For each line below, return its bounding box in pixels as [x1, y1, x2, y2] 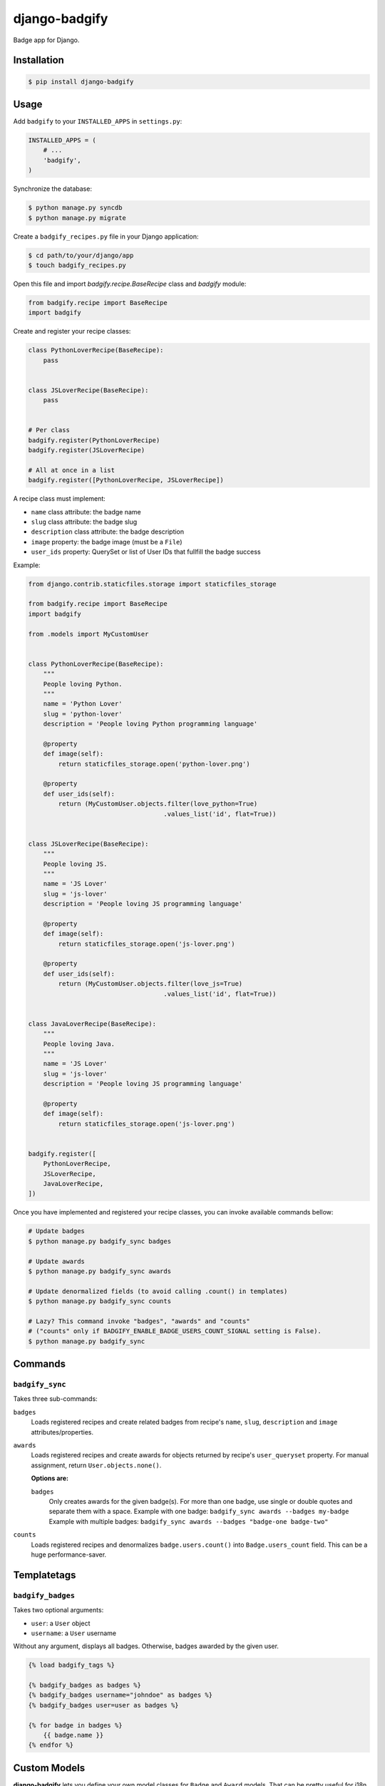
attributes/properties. [31, 1427, 94, 1436]
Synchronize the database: [13, 184, 93, 193]
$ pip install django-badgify [28, 77, 134, 86]
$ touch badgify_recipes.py [28, 261, 126, 269]
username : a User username [31, 1629, 117, 1637]
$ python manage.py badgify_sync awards [28, 1267, 171, 1275]
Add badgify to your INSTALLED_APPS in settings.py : [13, 117, 183, 126]
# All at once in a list [28, 466, 115, 474]
